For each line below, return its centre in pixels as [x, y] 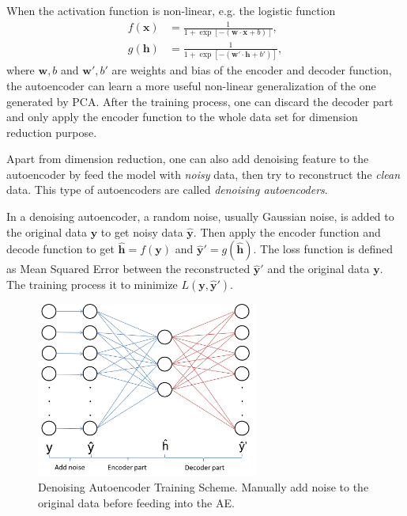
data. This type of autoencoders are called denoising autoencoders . [167, 190]
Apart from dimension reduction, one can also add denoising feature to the [188, 159]
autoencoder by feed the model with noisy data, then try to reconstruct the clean [203, 174]
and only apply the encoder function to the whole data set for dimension [182, 117]
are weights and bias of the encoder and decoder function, [252, 70]
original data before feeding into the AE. [136, 502]
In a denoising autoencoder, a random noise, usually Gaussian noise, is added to [200, 216]
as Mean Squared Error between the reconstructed [128, 269]
